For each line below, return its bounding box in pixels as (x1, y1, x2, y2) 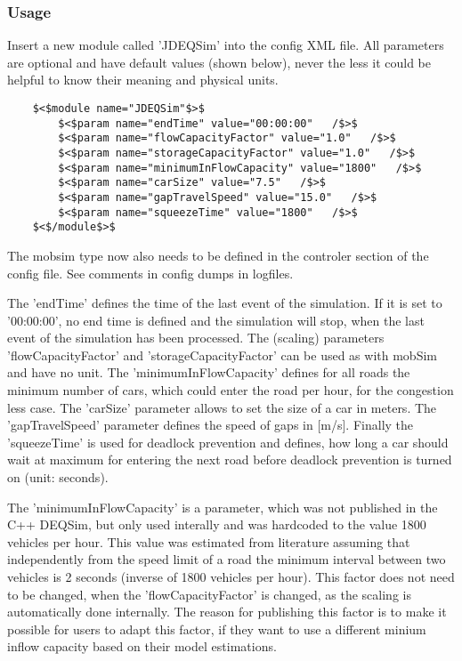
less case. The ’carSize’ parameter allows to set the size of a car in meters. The (7, 398, 437, 416)
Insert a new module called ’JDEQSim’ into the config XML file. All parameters (7, 36, 444, 54)
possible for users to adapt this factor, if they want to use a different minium (7, 619, 426, 638)
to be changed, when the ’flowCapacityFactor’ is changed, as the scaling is (7, 584, 411, 603)
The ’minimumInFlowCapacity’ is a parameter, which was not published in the (7, 497, 438, 516)
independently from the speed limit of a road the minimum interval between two (7, 550, 446, 568)
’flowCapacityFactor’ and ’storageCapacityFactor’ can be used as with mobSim (7, 345, 437, 364)
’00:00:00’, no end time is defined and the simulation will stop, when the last (7, 310, 425, 329)
